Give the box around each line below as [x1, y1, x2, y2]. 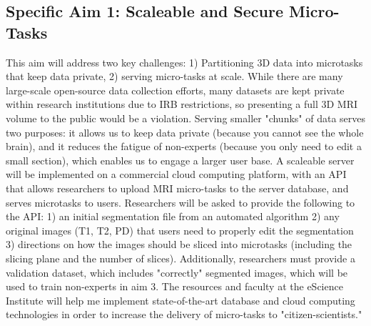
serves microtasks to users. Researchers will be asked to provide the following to [6, 194, 355, 209]
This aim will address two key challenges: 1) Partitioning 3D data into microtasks [6, 54, 363, 69]
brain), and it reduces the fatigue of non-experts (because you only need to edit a [6, 139, 362, 154]
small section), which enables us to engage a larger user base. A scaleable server [6, 152, 355, 167]
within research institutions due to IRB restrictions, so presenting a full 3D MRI [6, 97, 358, 112]
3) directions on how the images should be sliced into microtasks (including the [6, 237, 352, 252]
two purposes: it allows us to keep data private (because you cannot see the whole [6, 124, 364, 139]
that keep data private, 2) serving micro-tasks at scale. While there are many [6, 69, 343, 84]
